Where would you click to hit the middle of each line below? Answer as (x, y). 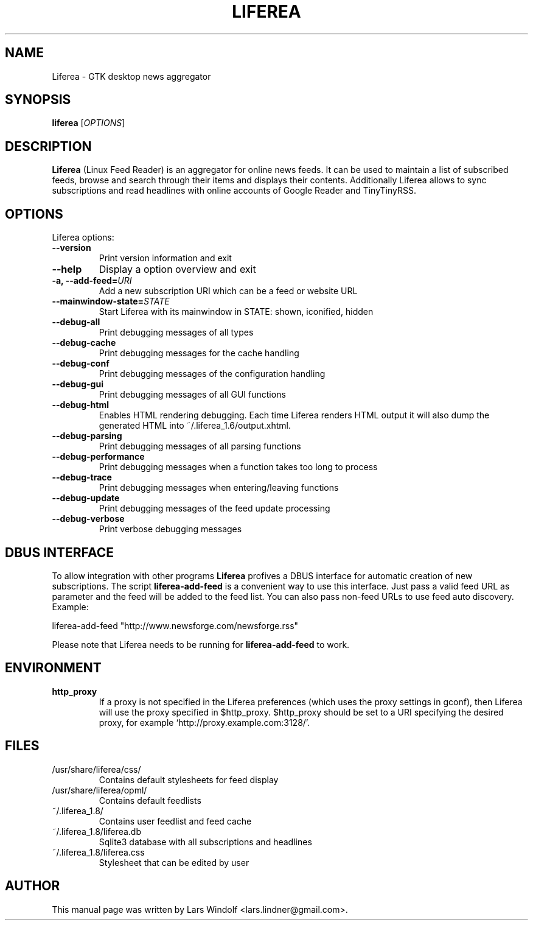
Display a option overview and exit (177, 269)
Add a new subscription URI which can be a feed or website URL (228, 291)
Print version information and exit (165, 258)
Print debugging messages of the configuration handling (212, 374)
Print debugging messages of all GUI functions (192, 395)
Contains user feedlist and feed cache (175, 821)
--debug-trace (82, 477)
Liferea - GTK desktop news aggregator (131, 76)
